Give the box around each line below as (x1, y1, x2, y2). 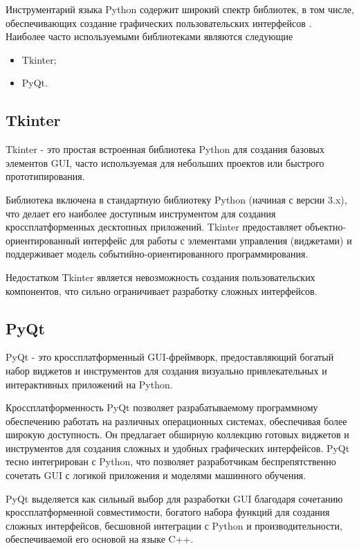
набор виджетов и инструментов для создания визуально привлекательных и (6, 363, 327, 377)
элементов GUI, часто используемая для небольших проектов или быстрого (6, 155, 324, 170)
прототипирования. (6, 169, 85, 183)
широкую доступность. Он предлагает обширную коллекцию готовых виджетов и (6, 427, 349, 442)
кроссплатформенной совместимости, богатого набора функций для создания (6, 505, 330, 519)
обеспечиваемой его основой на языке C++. (6, 532, 194, 546)
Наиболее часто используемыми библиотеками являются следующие (6, 29, 293, 44)
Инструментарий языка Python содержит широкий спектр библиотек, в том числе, (6, 2, 354, 16)
